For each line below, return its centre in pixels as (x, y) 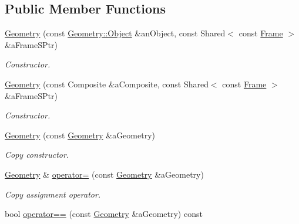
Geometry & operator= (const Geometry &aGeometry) (104, 174)
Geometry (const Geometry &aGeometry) (80, 135)
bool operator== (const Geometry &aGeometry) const (104, 214)
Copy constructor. (37, 155)
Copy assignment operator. (53, 194)
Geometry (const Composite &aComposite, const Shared (107, 84)
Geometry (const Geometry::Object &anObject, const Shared (115, 33)
